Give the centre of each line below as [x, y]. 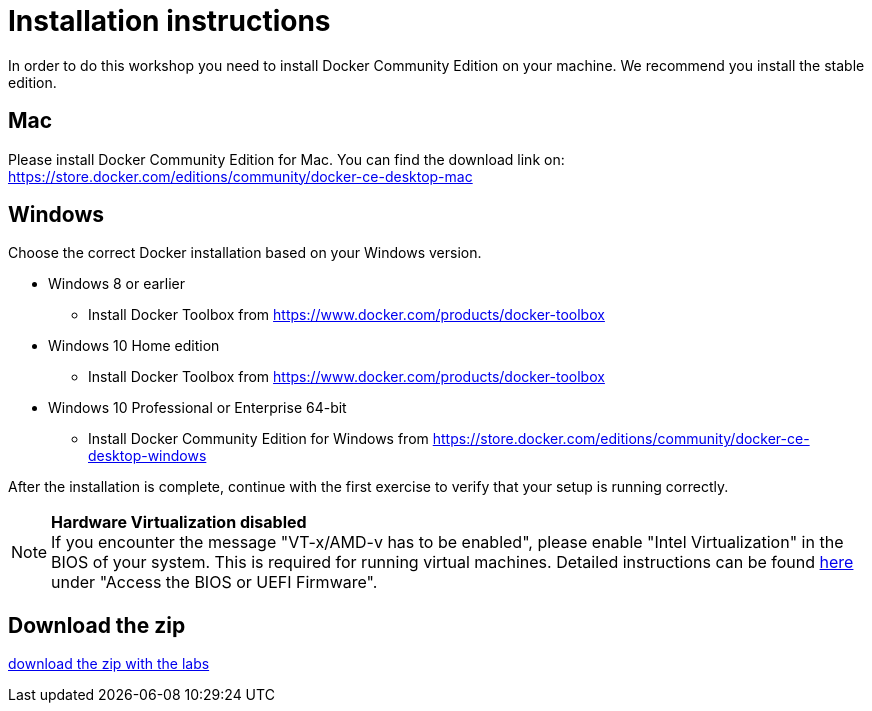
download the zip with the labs [109, 664]
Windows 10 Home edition [134, 346]
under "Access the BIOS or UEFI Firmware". [214, 582]
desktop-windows [147, 456]
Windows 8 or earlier [117, 284]
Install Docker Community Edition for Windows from [258, 439]
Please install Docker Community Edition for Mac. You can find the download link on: [286, 159]
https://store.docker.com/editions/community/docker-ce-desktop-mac [240, 176]
